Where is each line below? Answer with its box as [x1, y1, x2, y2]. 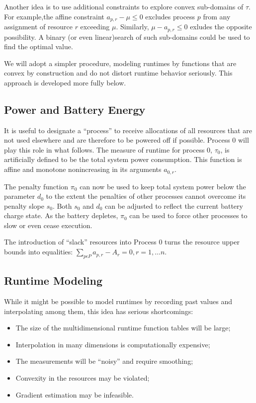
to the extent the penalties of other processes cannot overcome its [46, 191, 246, 201]
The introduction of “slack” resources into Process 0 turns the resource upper [4, 237, 240, 247]
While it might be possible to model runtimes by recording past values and [4, 296, 233, 307]
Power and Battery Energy [4, 101, 146, 117]
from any [203, 11, 231, 21]
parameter [4, 191, 35, 201]
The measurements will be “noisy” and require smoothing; [15, 356, 193, 366]
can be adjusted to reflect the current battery [105, 200, 243, 211]
